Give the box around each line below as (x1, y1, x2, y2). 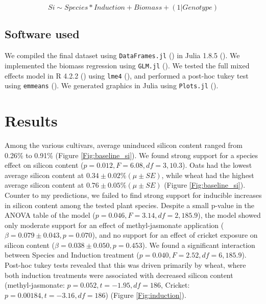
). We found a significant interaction (142, 239, 255, 250)
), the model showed (198, 210, 261, 220)
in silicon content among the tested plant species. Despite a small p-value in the (5, 199, 255, 210)
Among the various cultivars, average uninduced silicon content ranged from (5, 139, 243, 150)
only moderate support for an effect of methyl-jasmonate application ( (5, 219, 224, 230)
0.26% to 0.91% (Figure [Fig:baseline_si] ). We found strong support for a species (5, 149, 258, 160)
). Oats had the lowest (182, 160, 252, 170)
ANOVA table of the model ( (5, 210, 95, 220)
